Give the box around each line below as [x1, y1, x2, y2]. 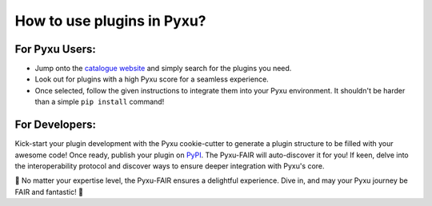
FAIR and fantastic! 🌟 [14, 187, 84, 196]
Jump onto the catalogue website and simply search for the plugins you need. [34, 64, 292, 73]
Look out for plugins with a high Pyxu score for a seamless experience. [34, 74, 270, 84]
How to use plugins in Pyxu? [14, 12, 207, 30]
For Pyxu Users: [14, 42, 96, 56]
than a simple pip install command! [34, 97, 165, 107]
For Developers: [14, 118, 96, 132]
